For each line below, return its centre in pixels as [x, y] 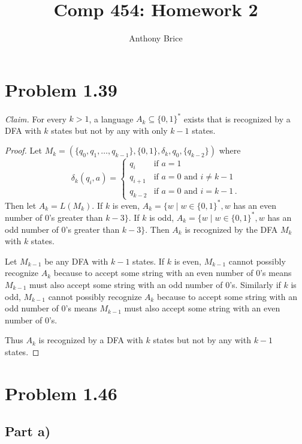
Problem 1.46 [61, 393]
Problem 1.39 [61, 89]
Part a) [28, 431]
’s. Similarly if [255, 284]
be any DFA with [76, 261]
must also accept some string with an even [202, 308]
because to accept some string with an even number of [153, 273]
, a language [111, 118]
